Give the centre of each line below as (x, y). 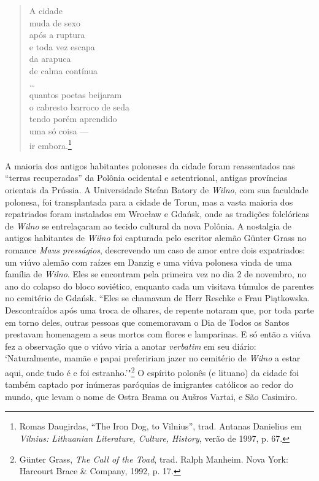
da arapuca (50, 59)
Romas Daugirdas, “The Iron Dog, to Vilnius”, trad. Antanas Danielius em (160, 426)
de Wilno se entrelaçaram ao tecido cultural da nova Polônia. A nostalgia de (148, 225)
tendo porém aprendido (73, 119)
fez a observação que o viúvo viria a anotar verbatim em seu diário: (131, 346)
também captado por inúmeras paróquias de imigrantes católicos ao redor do (149, 384)
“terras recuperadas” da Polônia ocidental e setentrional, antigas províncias (146, 178)
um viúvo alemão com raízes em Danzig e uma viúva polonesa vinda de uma (148, 262)
